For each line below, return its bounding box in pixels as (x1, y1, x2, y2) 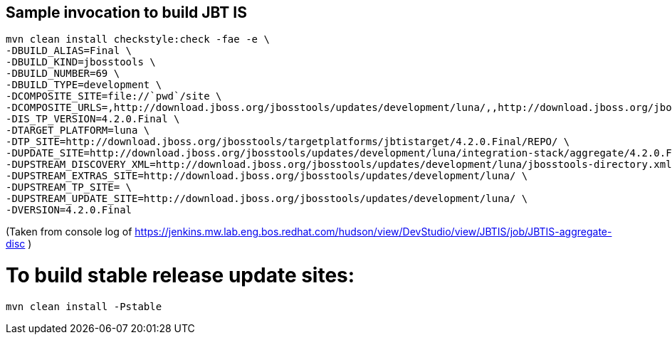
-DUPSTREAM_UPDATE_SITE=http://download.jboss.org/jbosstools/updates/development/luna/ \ (6, 193, 528, 205)
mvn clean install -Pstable (6, 300, 162, 312)
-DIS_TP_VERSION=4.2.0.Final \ (6, 113, 180, 125)
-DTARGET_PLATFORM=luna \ (6, 124, 150, 137)
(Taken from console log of (6, 225, 132, 238)
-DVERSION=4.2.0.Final (6, 204, 132, 216)
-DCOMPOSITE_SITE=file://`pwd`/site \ (6, 90, 222, 102)
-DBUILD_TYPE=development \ (6, 79, 162, 91)
